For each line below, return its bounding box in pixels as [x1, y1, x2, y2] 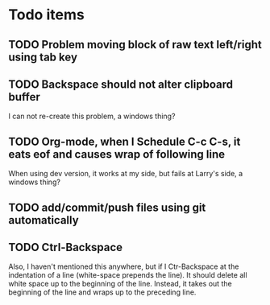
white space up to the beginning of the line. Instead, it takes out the [8, 279, 232, 289]
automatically [8, 213, 79, 227]
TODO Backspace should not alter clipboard [8, 77, 234, 91]
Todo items [8, 6, 85, 24]
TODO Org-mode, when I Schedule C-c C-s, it [8, 134, 241, 148]
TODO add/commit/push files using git [8, 200, 206, 214]
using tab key [8, 50, 78, 64]
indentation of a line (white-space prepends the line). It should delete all [8, 270, 247, 280]
